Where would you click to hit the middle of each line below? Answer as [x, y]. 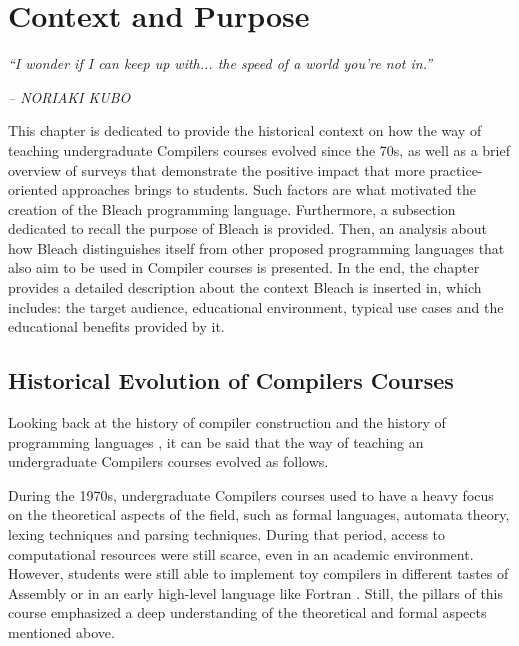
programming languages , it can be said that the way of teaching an [216, 441]
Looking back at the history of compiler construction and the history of [227, 422]
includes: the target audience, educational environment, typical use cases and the [256, 306]
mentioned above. [61, 631]
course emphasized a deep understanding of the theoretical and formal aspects [247, 612]
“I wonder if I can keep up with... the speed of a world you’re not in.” [220, 63]
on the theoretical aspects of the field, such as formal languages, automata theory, [259, 514]
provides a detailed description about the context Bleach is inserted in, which [245, 287]
